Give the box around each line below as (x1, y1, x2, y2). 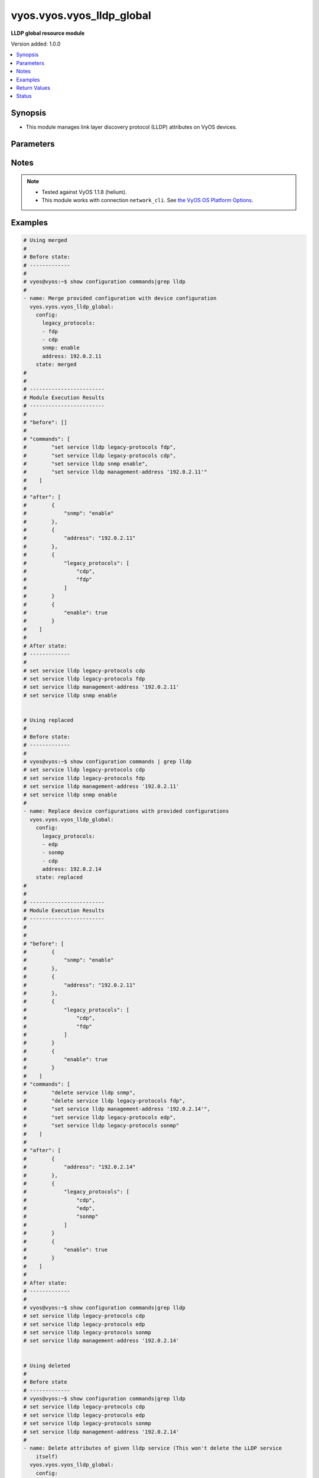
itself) (35, 1453, 58, 1460)
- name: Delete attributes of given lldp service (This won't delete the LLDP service (23, 1445, 282, 1451)
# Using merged (23, 237, 67, 244)
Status (16, 92, 32, 100)
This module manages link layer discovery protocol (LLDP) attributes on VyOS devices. (25, 124, 237, 131)
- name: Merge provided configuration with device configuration (23, 295, 217, 302)
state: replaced (35, 874, 83, 881)
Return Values (16, 84, 50, 91)
